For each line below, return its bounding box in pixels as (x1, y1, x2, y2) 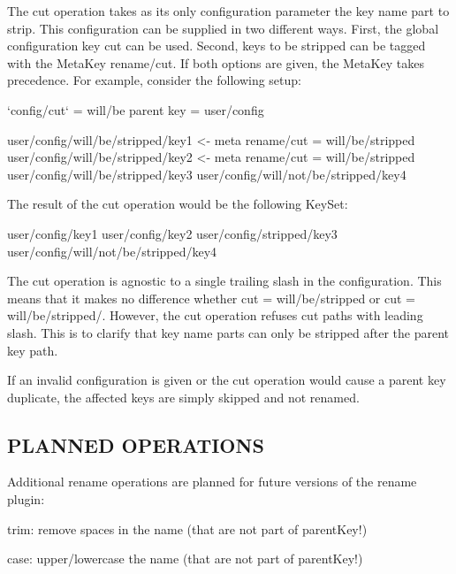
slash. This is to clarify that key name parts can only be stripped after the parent (7, 323, 449, 341)
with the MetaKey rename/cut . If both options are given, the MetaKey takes (7, 53, 424, 72)
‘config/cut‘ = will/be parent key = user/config (7, 100, 264, 119)
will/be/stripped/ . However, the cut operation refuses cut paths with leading (7, 306, 423, 325)
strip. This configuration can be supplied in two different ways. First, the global (7, 19, 439, 37)
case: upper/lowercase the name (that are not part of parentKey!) (7, 549, 363, 568)
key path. (7, 341, 58, 359)
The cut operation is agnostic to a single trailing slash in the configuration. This (7, 272, 442, 290)
